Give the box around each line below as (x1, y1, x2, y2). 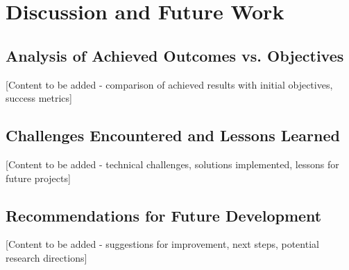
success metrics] (6, 91, 72, 105)
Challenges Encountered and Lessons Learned (6, 125, 340, 146)
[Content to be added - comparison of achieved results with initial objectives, (6, 77, 333, 91)
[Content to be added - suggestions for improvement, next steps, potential (6, 237, 319, 251)
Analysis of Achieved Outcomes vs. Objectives (6, 44, 344, 66)
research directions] (6, 250, 87, 264)
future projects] (6, 170, 71, 185)
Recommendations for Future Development (6, 204, 322, 226)
